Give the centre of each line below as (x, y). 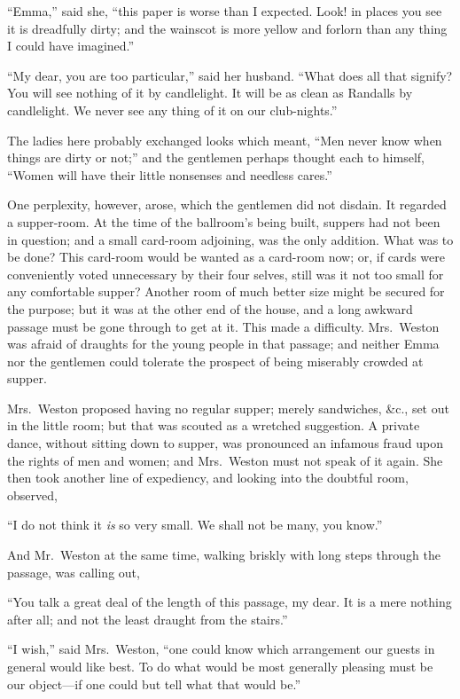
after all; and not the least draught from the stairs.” (148, 619)
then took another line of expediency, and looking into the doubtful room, (208, 478)
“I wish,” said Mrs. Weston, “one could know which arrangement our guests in (221, 649)
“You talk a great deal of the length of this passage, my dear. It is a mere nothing (230, 602)
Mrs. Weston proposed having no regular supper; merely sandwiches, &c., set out (228, 408)
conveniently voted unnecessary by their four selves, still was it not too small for (226, 274)
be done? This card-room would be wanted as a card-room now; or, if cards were (226, 257)
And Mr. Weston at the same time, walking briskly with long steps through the (224, 555)
